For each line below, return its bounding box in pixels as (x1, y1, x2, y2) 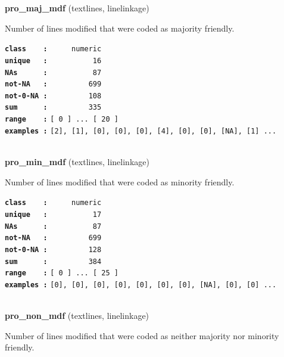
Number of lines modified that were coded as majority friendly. (5, 21, 235, 34)
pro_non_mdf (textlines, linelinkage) (5, 309, 149, 322)
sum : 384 (5, 257, 102, 266)
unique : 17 (5, 210, 102, 219)
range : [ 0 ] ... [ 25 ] (5, 269, 118, 278)
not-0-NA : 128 (5, 245, 102, 254)
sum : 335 (5, 103, 102, 112)
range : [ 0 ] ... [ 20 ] (5, 115, 118, 124)
